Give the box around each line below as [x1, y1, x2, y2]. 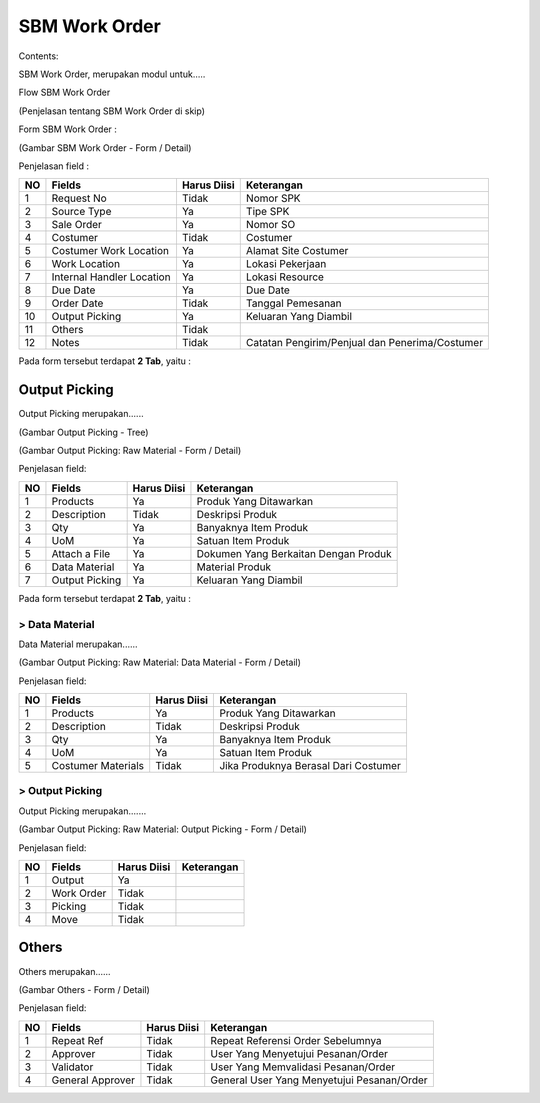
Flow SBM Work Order [18, 86, 111, 99]
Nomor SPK [245, 191, 301, 205]
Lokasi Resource [245, 270, 325, 284]
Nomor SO [245, 218, 296, 232]
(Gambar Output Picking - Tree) [18, 426, 149, 438]
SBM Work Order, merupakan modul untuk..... [18, 68, 206, 80]
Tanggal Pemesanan [245, 296, 342, 310]
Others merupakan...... [18, 965, 111, 977]
